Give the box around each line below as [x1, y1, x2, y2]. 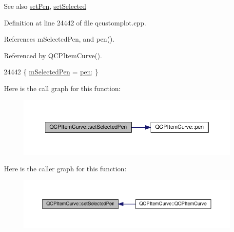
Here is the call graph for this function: [4, 83, 121, 93]
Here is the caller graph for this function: [4, 163, 127, 173]
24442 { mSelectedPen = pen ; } [4, 67, 98, 77]
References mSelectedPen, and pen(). [4, 34, 115, 44]
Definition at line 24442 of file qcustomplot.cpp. [4, 17, 146, 27]
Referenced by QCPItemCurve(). [4, 50, 102, 60]
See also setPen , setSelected [4, 1, 86, 11]
